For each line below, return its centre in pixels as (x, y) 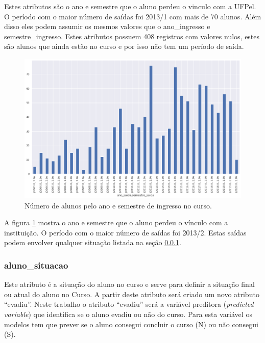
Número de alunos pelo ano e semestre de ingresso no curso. (118, 205)
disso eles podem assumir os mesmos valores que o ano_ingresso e (107, 26)
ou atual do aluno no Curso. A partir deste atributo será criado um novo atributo (132, 294)
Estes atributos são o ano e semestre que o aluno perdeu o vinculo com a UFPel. (130, 6)
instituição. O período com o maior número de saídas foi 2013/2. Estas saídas (125, 232)
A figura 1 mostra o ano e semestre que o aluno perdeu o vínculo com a (116, 222)
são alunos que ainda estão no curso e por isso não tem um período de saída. (124, 46)
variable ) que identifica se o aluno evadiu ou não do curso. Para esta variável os (128, 314)
